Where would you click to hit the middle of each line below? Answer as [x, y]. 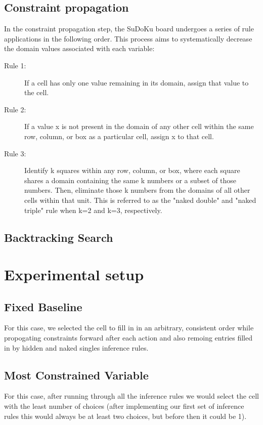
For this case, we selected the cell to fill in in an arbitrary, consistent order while [129, 328]
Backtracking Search [59, 237]
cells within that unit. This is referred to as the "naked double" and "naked [140, 200]
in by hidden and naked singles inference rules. [76, 347]
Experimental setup [74, 274]
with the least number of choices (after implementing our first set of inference [124, 406]
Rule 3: [15, 153]
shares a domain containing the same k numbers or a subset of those [130, 180]
